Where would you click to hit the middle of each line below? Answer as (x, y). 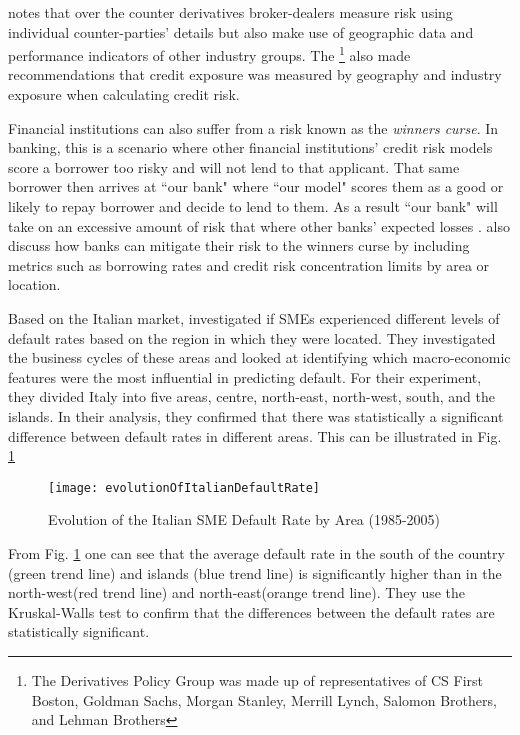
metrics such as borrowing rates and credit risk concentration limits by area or (249, 264)
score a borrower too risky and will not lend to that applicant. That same (234, 166)
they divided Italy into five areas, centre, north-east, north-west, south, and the (251, 396)
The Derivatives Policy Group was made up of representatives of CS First (257, 679)
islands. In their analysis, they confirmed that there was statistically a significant (256, 415)
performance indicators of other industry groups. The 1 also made (209, 53)
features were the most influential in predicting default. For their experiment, (245, 376)
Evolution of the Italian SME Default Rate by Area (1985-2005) (244, 519)
